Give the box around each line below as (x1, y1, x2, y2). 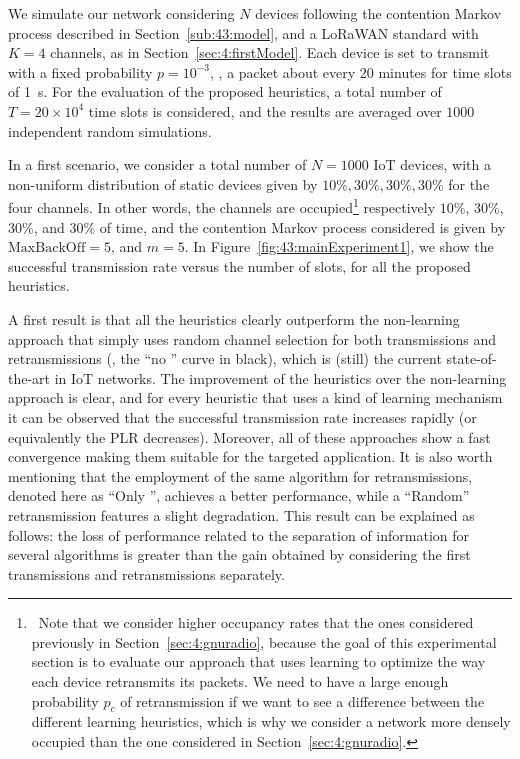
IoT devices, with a (373, 154, 491, 175)
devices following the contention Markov (255, 3, 502, 23)
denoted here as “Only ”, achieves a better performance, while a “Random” (8, 485, 470, 506)
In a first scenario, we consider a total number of (8, 154, 307, 175)
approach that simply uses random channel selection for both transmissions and (8, 328, 497, 349)
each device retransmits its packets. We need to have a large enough (31, 671, 449, 692)
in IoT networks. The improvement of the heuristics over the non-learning (54, 367, 507, 388)
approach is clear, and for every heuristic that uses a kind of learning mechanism (8, 387, 503, 408)
